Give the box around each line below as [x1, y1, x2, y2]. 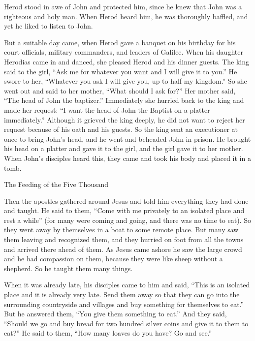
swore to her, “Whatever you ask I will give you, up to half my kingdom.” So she [4, 76, 247, 86]
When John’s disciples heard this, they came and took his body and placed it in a [4, 153, 251, 163]
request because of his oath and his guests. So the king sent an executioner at [4, 124, 238, 134]
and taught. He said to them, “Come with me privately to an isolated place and [4, 205, 245, 216]
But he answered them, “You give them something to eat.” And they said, [4, 309, 227, 319]
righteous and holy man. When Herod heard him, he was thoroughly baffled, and [4, 11, 248, 21]
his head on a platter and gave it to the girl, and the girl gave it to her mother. [4, 143, 243, 154]
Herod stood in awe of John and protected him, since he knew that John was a [4, 1, 242, 11]
